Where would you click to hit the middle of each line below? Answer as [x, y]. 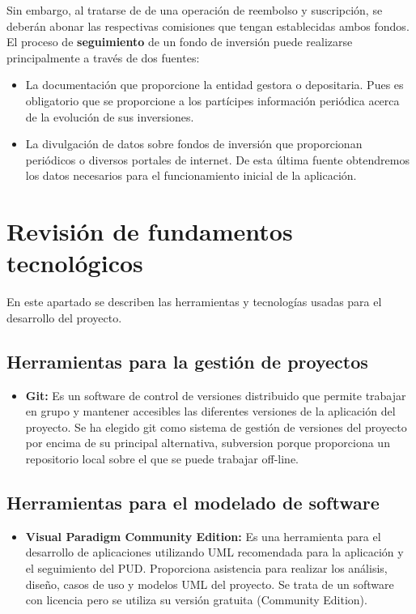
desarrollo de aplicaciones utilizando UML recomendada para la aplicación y [214, 552]
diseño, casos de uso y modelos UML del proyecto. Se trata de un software [210, 584]
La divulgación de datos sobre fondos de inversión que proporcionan [194, 144]
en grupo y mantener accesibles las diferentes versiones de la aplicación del [210, 411]
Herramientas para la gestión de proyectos [187, 361]
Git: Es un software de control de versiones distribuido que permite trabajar [216, 395]
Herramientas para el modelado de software [193, 502]
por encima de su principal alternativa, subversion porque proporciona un [208, 443]
